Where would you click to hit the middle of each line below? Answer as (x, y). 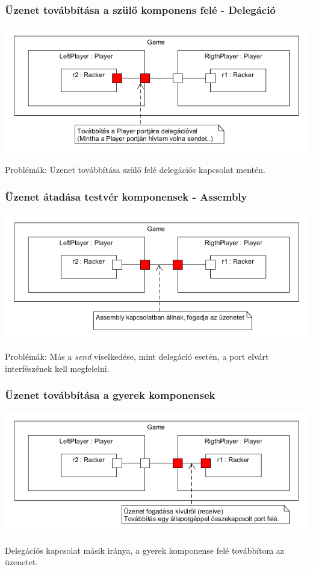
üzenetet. (22, 562)
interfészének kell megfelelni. (57, 368)
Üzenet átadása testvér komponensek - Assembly (126, 196)
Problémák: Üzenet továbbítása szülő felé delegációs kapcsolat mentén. (135, 170)
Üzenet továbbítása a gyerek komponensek (110, 395)
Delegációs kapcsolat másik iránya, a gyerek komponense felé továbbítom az (145, 550)
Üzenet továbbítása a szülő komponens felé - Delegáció (140, 9)
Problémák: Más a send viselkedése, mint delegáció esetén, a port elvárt (137, 356)
